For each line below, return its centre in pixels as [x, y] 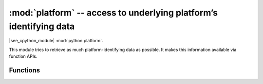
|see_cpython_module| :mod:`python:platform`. [56, 41]
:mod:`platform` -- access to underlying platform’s [113, 13]
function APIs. [23, 56]
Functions [25, 70]
